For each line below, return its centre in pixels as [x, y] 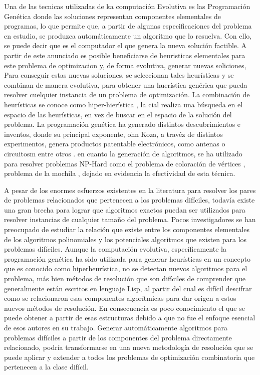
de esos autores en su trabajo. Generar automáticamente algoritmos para [116, 327]
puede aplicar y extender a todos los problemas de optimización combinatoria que [129, 357]
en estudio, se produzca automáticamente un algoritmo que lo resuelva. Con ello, [128, 35]
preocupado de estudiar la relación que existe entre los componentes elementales [127, 229]
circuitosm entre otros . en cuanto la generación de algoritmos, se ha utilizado [123, 153]
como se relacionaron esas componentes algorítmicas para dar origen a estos [120, 298]
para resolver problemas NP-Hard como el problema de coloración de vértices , [125, 163]
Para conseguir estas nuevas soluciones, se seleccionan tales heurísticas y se [119, 75]
